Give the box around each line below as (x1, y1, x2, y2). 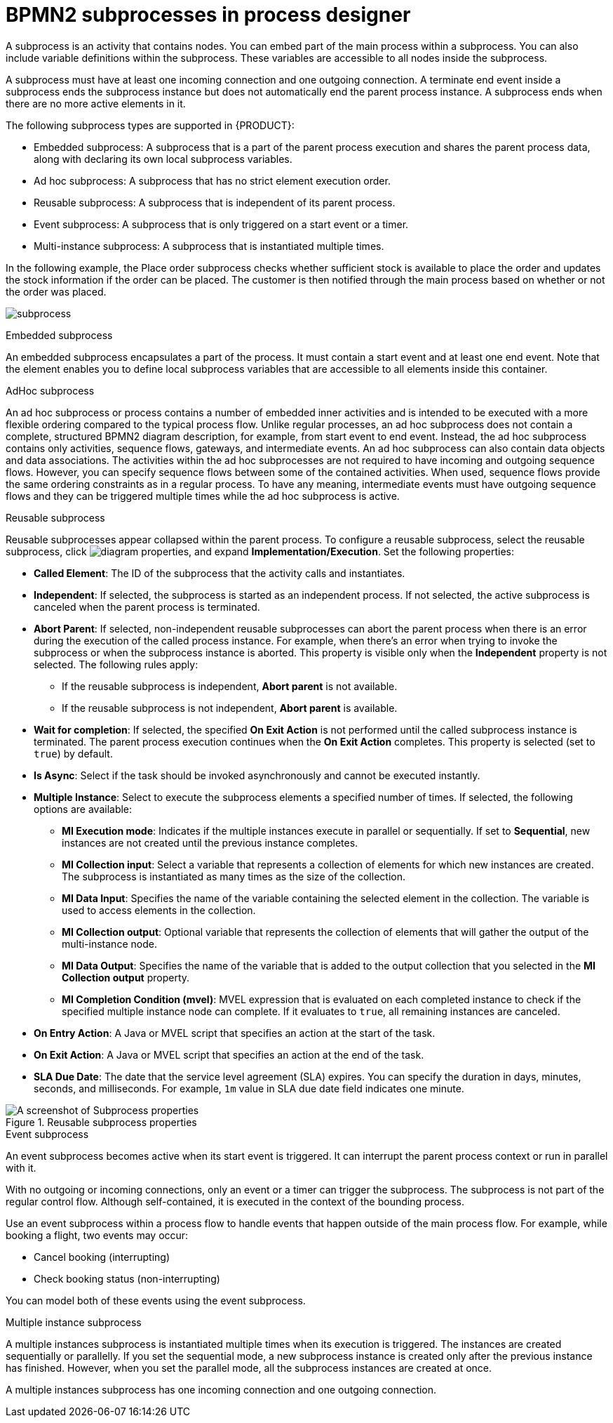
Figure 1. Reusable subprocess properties (6, 1116, 197, 1128)
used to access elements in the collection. (62, 904, 256, 916)
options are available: (34, 802, 133, 815)
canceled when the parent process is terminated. (34, 600, 260, 613)
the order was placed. (6, 285, 107, 298)
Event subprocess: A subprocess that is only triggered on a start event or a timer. (34, 218, 409, 230)
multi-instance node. (62, 937, 157, 950)
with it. (6, 1161, 36, 1174)
